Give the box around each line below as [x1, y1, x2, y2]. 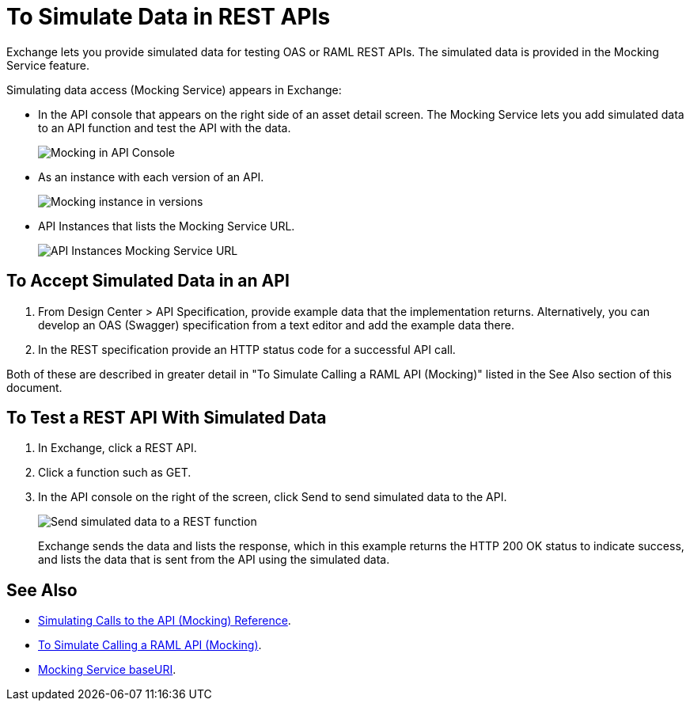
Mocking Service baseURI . [38, 663, 176, 677]
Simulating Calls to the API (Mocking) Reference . [38, 614, 291, 628]
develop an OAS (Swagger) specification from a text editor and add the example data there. [38, 317, 514, 332]
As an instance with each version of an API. [38, 169, 264, 184]
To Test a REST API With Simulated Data [6, 408, 327, 428]
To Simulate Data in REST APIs [6, 3, 331, 30]
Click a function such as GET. [38, 466, 191, 480]
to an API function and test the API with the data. [38, 120, 291, 135]
